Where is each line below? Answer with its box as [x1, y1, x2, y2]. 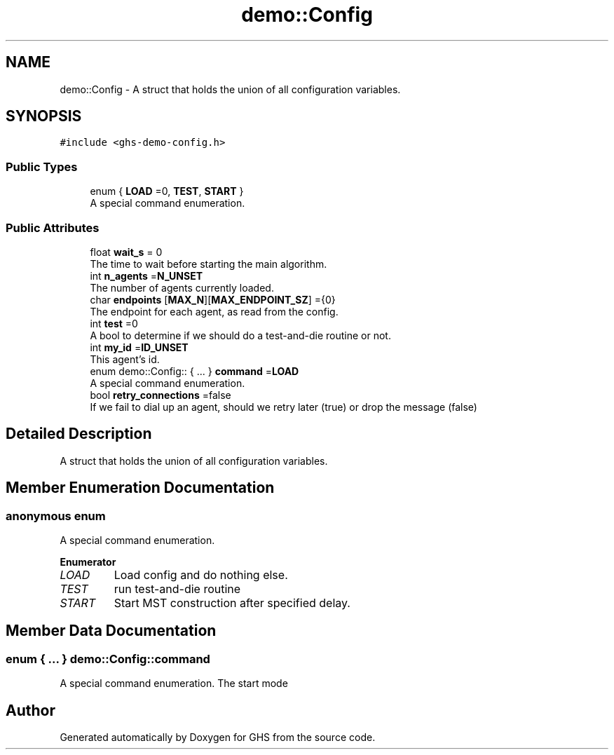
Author [6, 701, 55, 719]
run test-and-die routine [114, 582, 241, 596]
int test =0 [90, 317, 138, 329]
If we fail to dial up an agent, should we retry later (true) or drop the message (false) [90, 400, 477, 413]
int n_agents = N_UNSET [90, 269, 203, 282]
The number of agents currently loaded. [90, 281, 274, 294]
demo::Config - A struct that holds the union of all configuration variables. [60, 83, 401, 95]
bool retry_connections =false [90, 388, 231, 401]
